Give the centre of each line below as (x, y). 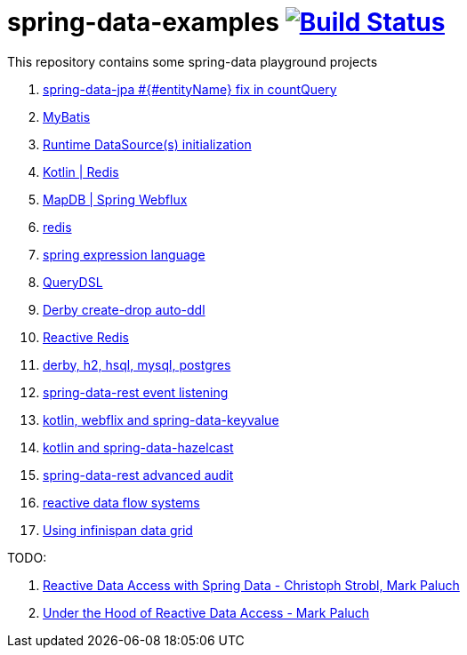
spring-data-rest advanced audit (138, 475)
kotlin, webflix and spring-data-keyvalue (161, 419)
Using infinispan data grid (118, 530)
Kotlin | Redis (81, 172)
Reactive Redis (86, 337)
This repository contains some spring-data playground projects (193, 61)
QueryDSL (73, 282)
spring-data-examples (144, 22)
